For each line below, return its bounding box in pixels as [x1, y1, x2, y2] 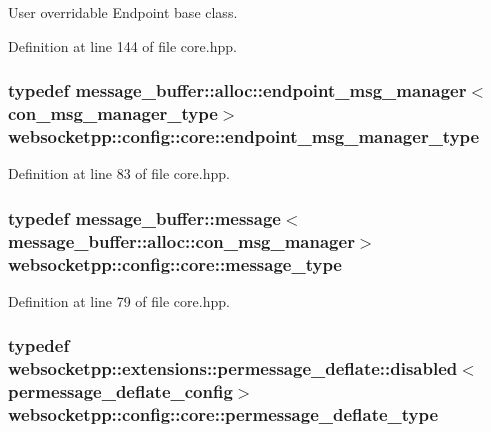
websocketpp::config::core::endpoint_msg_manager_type [8, 123, 480, 148]
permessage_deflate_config [8, 379, 233, 404]
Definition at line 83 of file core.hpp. [8, 163, 230, 184]
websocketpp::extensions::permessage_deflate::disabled [8, 356, 458, 381]
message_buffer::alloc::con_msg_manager [8, 228, 355, 253]
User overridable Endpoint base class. [8, 2, 238, 22]
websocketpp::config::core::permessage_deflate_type [8, 402, 439, 427]
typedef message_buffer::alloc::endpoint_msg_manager [8, 78, 467, 103]
